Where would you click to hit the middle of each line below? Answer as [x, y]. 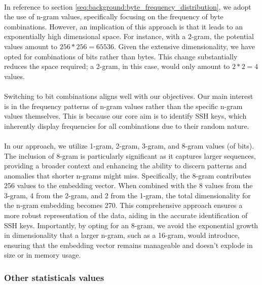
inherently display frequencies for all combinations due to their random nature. [127, 126]
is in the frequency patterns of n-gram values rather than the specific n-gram [123, 106]
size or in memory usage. [43, 255]
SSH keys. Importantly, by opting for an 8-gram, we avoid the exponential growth [131, 225]
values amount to [31, 46]
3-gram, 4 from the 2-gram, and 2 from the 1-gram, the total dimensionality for [127, 195]
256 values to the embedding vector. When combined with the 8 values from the [128, 185]
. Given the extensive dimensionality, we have [184, 46]
